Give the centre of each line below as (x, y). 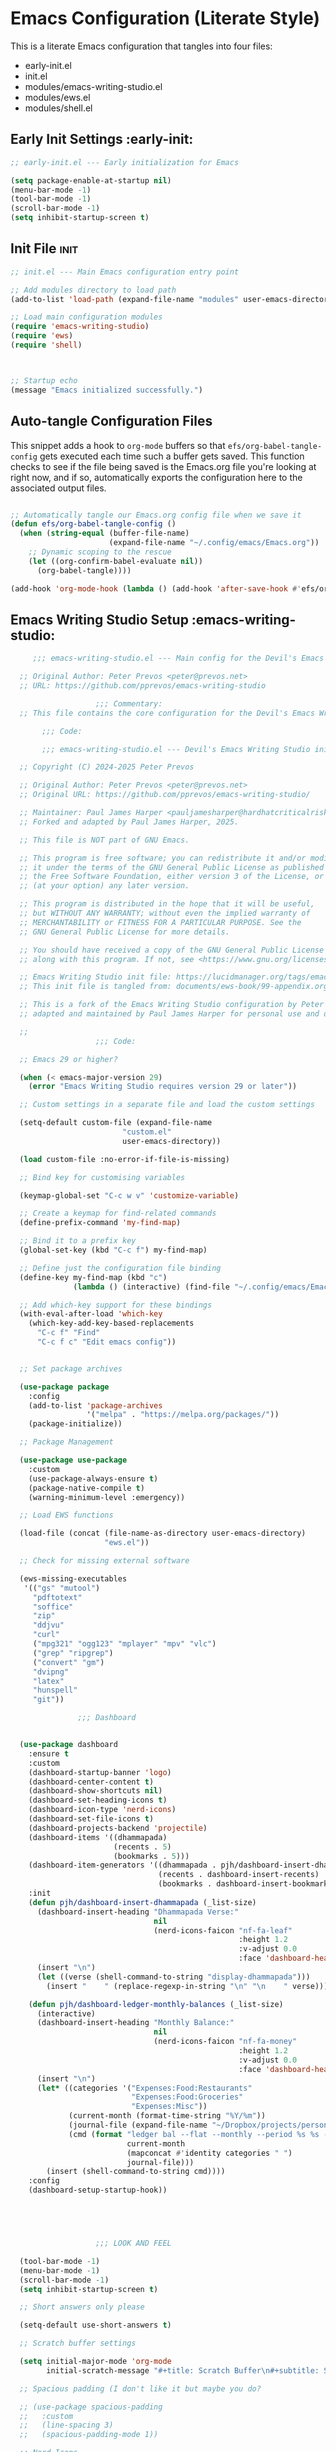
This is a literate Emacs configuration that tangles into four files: (141, 46)
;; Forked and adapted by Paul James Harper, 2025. (129, 822)
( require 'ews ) (42, 336)
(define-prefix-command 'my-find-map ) (100, 1223)
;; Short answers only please (82, 2307)
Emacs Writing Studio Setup (99, 619)
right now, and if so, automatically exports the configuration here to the (156, 477)
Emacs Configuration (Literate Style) (165, 18)
